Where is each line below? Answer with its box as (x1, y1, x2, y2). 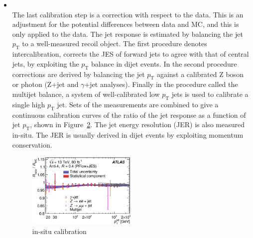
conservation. (12, 139, 52, 150)
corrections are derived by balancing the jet (12, 69, 145, 79)
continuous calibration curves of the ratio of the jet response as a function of (12, 109, 246, 120)
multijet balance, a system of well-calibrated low (12, 88, 160, 99)
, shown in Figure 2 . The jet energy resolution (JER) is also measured (30, 119, 245, 130)
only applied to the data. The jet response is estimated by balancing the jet (12, 28, 243, 39)
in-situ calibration (32, 226, 87, 237)
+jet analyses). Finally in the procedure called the (84, 79, 238, 89)
